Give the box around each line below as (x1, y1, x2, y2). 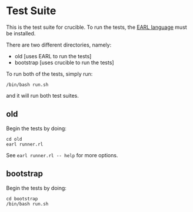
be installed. (6, 29, 36, 37)
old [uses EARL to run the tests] (14, 52, 92, 59)
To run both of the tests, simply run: (6, 70, 93, 77)
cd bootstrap (6, 196, 38, 201)
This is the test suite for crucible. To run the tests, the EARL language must (6, 24, 187, 31)
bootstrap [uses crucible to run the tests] (14, 59, 114, 66)
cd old (6, 136, 22, 142)
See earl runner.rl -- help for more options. (6, 151, 118, 158)
